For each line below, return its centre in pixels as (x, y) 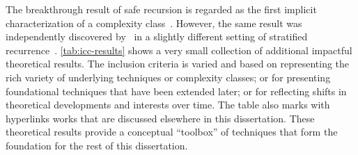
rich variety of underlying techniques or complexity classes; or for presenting (168, 77)
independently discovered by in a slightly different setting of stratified (157, 36)
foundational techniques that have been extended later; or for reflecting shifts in (176, 91)
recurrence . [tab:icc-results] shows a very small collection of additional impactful (179, 50)
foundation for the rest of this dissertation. (97, 145)
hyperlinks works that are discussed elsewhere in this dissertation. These (160, 118)
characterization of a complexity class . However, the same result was (154, 23)
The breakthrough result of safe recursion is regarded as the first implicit (161, 9)
